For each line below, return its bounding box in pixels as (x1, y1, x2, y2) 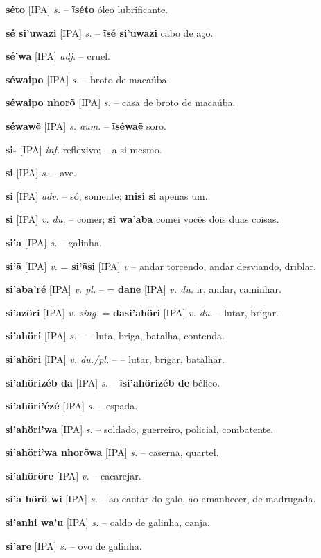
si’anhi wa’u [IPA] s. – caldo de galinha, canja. (6, 515, 210, 530)
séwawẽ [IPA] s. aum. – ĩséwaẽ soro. (6, 118, 166, 133)
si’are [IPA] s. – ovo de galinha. (6, 538, 142, 552)
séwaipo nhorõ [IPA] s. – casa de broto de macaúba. (6, 95, 236, 110)
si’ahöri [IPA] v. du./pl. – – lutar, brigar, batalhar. (6, 351, 225, 366)
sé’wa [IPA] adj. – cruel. (6, 49, 110, 63)
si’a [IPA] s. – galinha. (6, 235, 102, 249)
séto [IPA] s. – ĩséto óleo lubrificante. (6, 2, 168, 16)
